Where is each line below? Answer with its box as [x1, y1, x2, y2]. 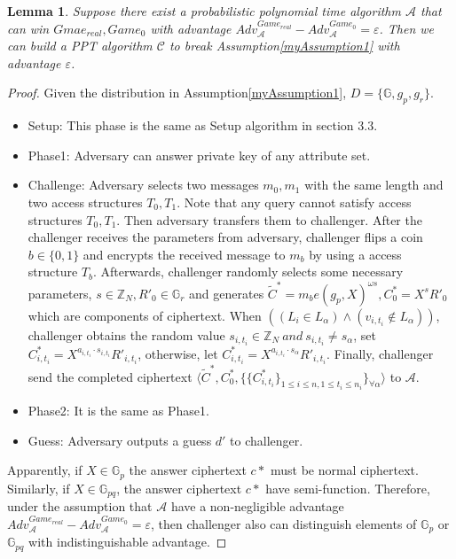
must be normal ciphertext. [270, 461, 419, 479]
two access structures [28, 192, 143, 211]
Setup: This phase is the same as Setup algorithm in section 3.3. [28, 116, 378, 135]
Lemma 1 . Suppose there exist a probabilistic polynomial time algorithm [7, 2, 401, 19]
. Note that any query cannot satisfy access [177, 192, 412, 211]
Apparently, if [7, 461, 83, 479]
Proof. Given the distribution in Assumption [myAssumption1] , [7, 83, 347, 102]
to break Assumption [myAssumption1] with [169, 36, 400, 55]
